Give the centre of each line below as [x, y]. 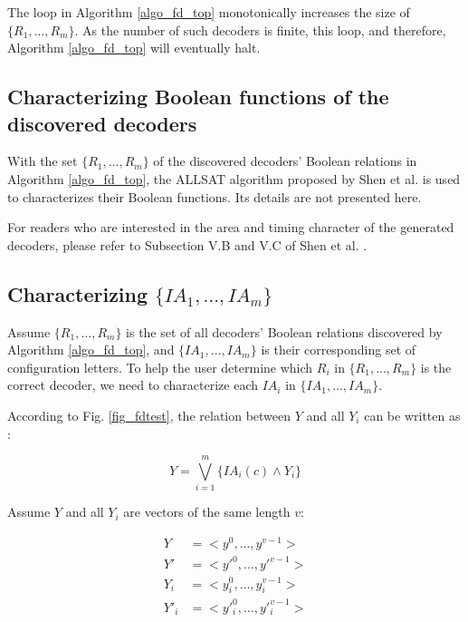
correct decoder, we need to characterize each [133, 385]
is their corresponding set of [339, 350]
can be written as [412, 415]
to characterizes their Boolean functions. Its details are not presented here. [215, 196]
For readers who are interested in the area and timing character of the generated [231, 227]
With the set [43, 161]
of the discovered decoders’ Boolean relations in [285, 161]
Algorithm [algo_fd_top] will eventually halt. [134, 48]
